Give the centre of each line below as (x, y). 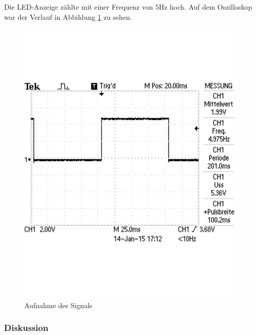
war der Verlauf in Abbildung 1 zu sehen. (68, 16)
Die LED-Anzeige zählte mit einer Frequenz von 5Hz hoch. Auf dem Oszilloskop (128, 7)
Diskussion (26, 328)
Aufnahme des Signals (58, 305)
